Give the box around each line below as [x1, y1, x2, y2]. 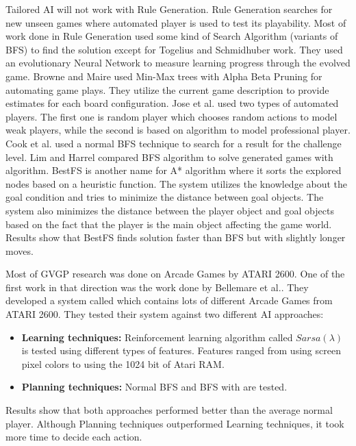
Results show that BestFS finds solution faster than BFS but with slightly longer [5, 230, 346, 245]
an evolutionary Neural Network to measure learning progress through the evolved [5, 55, 351, 70]
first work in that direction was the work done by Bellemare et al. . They [5, 280, 309, 294]
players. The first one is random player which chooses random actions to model [5, 109, 338, 123]
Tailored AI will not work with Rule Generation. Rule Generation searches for [5, 2, 333, 16]
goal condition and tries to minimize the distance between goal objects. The [5, 190, 324, 204]
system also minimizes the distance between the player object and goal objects [5, 203, 334, 217]
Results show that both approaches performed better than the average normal [5, 403, 333, 417]
